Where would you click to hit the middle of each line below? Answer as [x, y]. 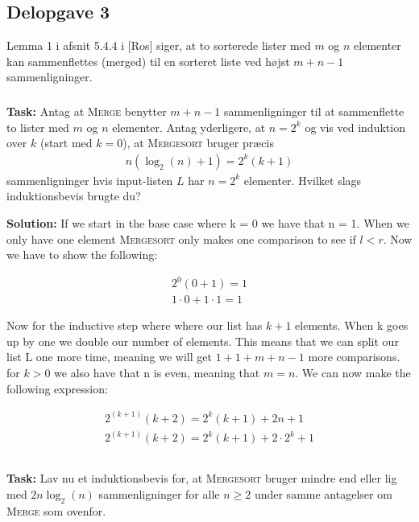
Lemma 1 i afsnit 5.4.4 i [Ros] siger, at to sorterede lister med [159, 45]
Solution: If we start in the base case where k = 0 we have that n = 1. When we [208, 222]
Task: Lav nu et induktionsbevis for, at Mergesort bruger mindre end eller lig [202, 478]
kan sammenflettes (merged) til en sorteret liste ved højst [148, 61]
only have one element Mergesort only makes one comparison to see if [181, 238]
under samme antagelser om [323, 493]
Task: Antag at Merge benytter [87, 111]
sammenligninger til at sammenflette [314, 111]
